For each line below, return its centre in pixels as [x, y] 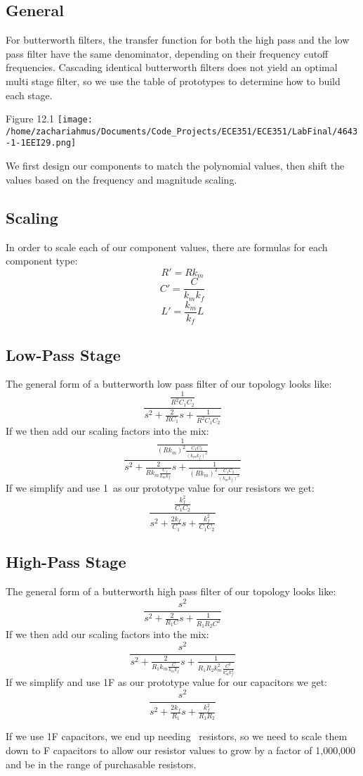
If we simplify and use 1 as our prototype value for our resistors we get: [160, 488]
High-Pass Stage [66, 562]
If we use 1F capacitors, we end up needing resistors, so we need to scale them [177, 736]
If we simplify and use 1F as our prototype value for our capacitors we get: [167, 682]
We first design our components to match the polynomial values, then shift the [175, 166]
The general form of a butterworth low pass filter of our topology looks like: [169, 384]
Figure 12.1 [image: [49, 119]
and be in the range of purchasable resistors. [101, 764]
